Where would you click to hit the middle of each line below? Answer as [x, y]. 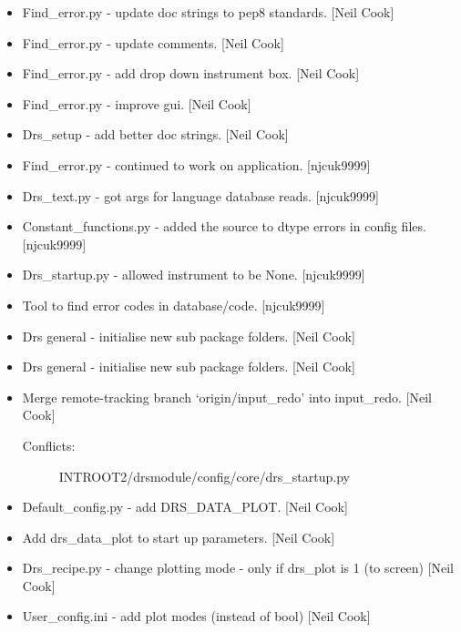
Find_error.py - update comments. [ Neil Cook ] [153, 42]
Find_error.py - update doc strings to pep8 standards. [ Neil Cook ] [208, 12]
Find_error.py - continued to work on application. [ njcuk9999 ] [196, 164]
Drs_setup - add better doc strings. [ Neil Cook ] [155, 134]
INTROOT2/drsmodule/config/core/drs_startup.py [204, 476]
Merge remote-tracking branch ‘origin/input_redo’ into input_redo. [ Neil [227, 397]
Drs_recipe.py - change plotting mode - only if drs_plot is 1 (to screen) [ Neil [238, 568]
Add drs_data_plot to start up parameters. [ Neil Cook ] [179, 537]
